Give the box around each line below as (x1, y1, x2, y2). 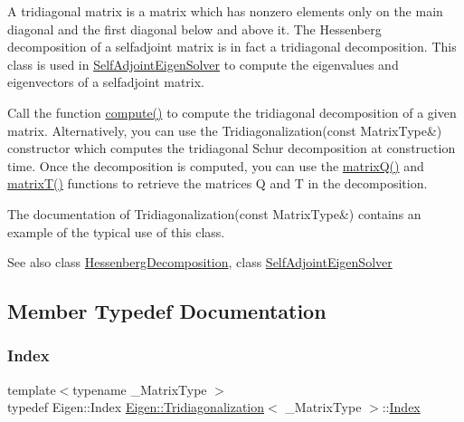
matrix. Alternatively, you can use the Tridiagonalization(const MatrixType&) (7, 120, 442, 139)
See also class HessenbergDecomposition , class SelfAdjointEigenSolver (7, 253, 393, 272)
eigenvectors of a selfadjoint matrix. (7, 72, 205, 91)
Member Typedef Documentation (7, 297, 327, 325)
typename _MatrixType (72, 379, 207, 398)
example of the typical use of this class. (7, 222, 225, 241)
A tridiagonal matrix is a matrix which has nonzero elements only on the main (7, 2, 443, 20)
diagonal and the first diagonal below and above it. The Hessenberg (7, 19, 382, 38)
